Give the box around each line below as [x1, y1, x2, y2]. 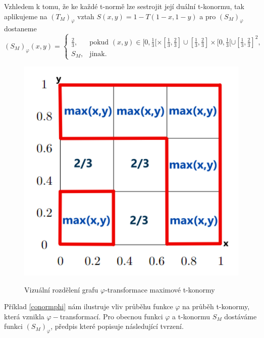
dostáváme [224, 311, 257, 321]
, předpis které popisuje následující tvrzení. [50, 321, 184, 331]
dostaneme [4, 23, 37, 34]
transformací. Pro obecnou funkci [60, 311, 163, 321]
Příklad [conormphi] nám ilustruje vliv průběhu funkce [4, 301, 173, 312]
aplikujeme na [4, 11, 47, 21]
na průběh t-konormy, [182, 301, 250, 312]
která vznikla [4, 311, 44, 321]
